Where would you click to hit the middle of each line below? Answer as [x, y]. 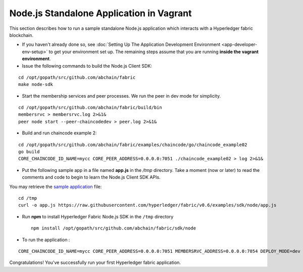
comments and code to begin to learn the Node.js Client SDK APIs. [91, 177]
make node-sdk [36, 84]
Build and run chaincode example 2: [59, 133]
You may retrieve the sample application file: [56, 187]
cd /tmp [28, 198]
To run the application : [46, 240]
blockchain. [21, 35]
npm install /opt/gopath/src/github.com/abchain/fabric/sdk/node [114, 228]
